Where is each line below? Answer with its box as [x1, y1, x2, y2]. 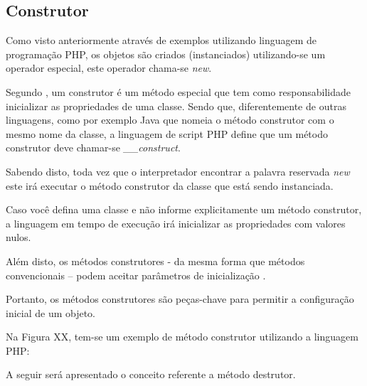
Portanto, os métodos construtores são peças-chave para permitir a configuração [6, 291, 354, 306]
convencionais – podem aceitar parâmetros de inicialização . [6, 267, 266, 282]
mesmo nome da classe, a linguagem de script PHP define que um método [6, 126, 328, 141]
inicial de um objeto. [6, 305, 96, 320]
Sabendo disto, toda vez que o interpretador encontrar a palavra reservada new [6, 163, 350, 178]
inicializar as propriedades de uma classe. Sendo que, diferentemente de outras [6, 98, 346, 113]
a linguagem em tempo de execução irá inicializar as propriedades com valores [6, 215, 346, 230]
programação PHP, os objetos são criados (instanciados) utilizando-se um [6, 46, 326, 61]
